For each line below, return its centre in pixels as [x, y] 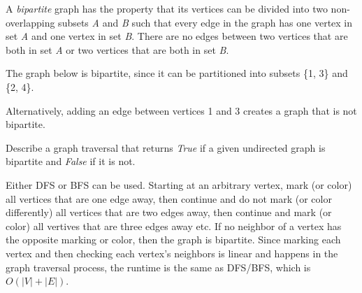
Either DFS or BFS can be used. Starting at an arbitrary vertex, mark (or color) [179, 184]
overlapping [30, 22]
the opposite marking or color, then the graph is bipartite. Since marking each [173, 240]
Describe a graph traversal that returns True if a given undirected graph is [166, 147]
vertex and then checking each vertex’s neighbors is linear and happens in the [172, 253]
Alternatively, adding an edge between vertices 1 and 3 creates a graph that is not [181, 110]
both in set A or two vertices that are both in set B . [117, 49]
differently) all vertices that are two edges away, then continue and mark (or [169, 212]
